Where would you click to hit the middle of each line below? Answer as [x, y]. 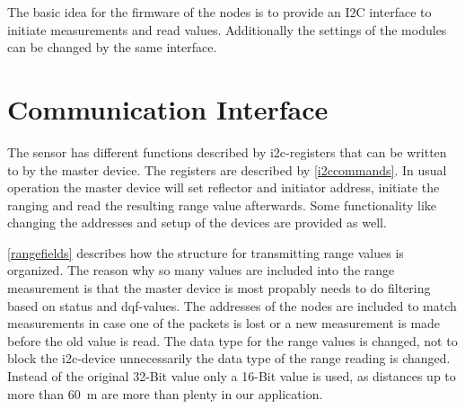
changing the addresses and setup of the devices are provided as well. [197, 222]
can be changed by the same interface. [112, 47]
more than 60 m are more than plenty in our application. [165, 393]
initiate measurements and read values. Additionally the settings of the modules [227, 29]
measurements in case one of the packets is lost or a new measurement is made [224, 323]
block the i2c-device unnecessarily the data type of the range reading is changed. [229, 358]
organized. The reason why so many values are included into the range [201, 270]
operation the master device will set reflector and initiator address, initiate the [224, 187]
